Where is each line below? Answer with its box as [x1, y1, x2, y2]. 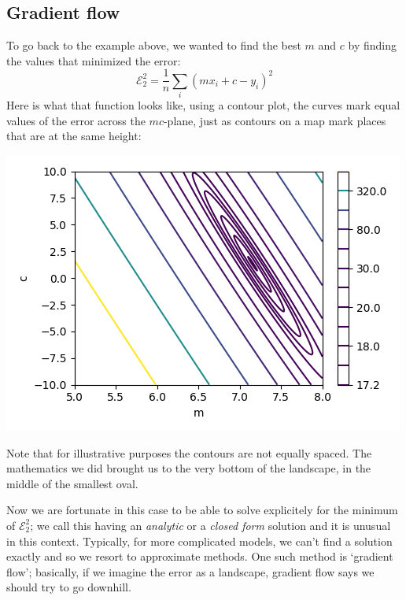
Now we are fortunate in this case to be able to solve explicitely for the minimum [6, 502, 398, 518]
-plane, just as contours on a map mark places [163, 112, 386, 128]
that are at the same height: [6, 128, 142, 144]
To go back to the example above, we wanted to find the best [6, 37, 301, 54]
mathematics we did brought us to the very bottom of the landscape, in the [6, 460, 371, 476]
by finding [348, 37, 397, 54]
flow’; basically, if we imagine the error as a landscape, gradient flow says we [6, 563, 375, 580]
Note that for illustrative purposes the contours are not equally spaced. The [6, 444, 372, 461]
